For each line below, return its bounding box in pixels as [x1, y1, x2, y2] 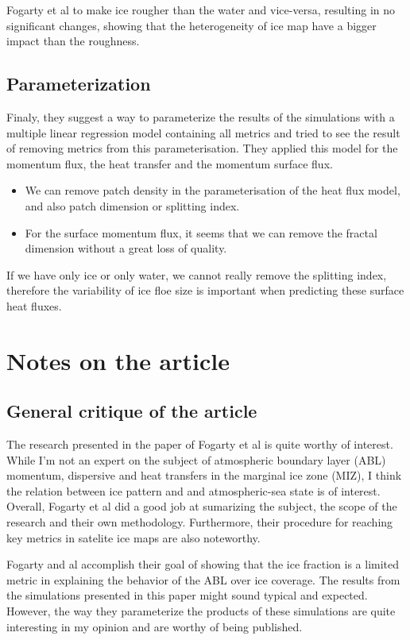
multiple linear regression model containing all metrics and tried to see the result [6, 124, 400, 141]
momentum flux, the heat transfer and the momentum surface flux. [6, 155, 333, 172]
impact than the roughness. [6, 33, 140, 49]
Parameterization [6, 71, 151, 96]
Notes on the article [6, 344, 230, 376]
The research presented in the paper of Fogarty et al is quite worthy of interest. [6, 436, 393, 453]
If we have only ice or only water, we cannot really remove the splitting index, [6, 266, 387, 283]
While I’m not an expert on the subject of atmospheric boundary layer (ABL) [6, 451, 386, 468]
